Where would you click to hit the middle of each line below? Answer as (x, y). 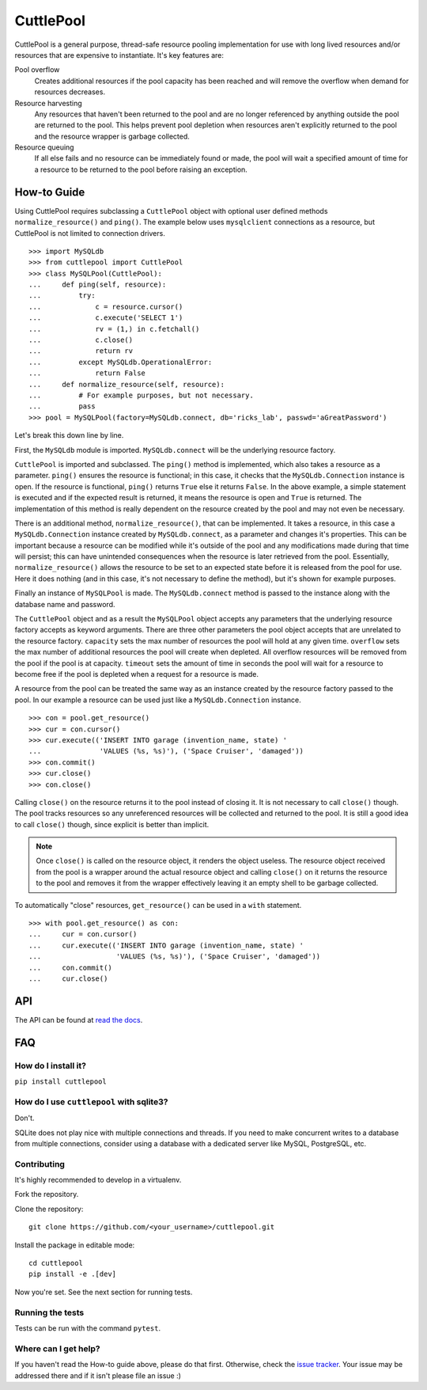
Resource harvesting (48, 103)
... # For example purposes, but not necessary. (142, 395)
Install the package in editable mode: (75, 1245)
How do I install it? (51, 1065)
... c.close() (81, 340)
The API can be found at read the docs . (79, 1020)
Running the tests (49, 1312)
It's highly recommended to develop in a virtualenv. (98, 1180)
